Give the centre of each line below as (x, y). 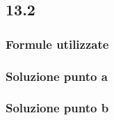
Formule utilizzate (57, 44)
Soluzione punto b (57, 108)
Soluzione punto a (57, 76)
